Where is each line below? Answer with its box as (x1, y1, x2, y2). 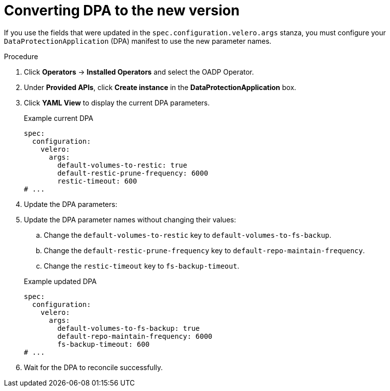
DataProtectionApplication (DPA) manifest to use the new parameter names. (4, 36, 272, 45)
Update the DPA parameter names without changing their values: (24, 215, 236, 224)
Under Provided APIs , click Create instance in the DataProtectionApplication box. (24, 83, 297, 92)
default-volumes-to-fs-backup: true (57, 324, 200, 332)
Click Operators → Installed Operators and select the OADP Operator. (24, 67, 254, 76)
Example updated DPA (24, 277, 97, 286)
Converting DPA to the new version (4, 2, 240, 19)
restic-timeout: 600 (57, 177, 137, 185)
